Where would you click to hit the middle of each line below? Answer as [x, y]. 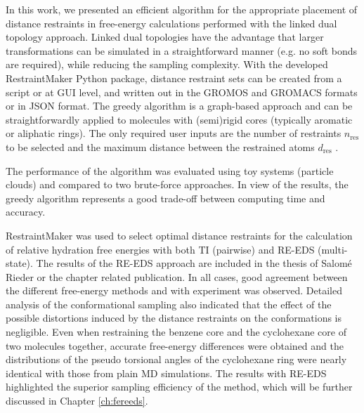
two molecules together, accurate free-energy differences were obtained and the [175, 345]
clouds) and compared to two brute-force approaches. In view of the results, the [177, 184]
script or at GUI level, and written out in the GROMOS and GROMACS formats [182, 92]
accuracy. [26, 212]
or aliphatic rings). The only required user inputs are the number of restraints [174, 133]
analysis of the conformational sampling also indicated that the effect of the [169, 304]
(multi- [333, 249]
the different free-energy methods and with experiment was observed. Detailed [174, 290]
